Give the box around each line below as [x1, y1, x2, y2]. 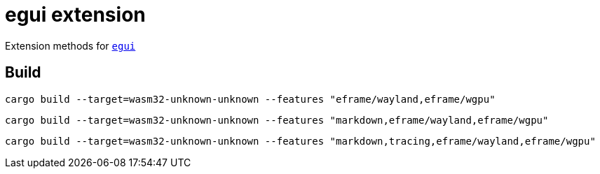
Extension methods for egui [5, 39, 136, 52]
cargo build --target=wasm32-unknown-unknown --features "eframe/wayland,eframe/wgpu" [5, 93, 496, 105]
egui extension [5, 3, 146, 27]
